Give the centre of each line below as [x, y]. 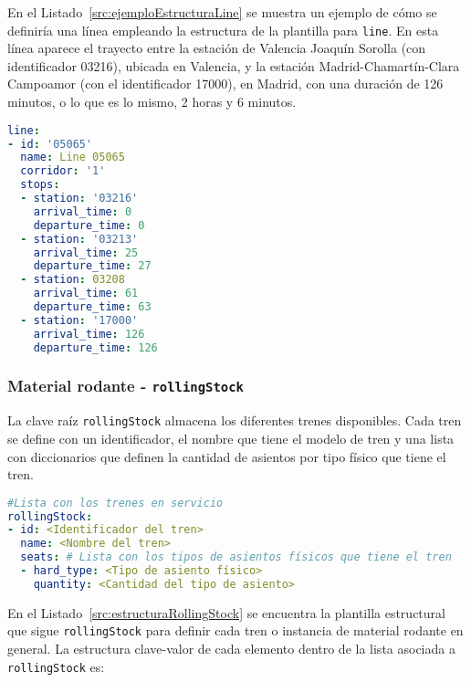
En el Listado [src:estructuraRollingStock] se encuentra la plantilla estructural [226, 612]
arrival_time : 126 [89, 334]
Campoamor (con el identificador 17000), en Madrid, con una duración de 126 [225, 84]
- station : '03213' [79, 239]
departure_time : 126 [95, 347]
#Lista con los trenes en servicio [115, 503]
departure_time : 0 [89, 225]
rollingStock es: [56, 666]
